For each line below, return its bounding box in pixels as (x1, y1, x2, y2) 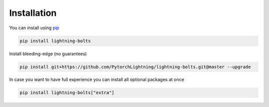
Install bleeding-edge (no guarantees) (9, 51, 87, 56)
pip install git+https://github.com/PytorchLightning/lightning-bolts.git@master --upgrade (19, 64, 251, 69)
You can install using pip (9, 25, 59, 31)
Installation (9, 7, 57, 18)
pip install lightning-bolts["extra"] (19, 90, 115, 96)
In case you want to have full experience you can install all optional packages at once (9, 77, 184, 83)
